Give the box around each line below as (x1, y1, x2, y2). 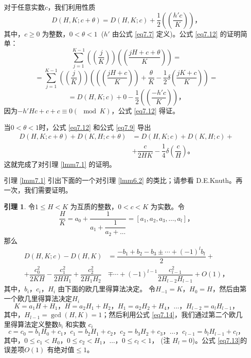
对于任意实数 (4, 2, 45, 12)
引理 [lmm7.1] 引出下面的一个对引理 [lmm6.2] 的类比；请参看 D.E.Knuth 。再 (4, 175, 243, 185)
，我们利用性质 (48, 2, 96, 12)
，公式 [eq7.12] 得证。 (111, 106, 179, 116)
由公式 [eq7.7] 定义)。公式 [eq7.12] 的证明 (112, 28, 241, 38)
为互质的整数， (70, 201, 118, 211)
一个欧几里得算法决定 (4, 293, 72, 304)
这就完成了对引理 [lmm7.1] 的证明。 (4, 159, 116, 169)
